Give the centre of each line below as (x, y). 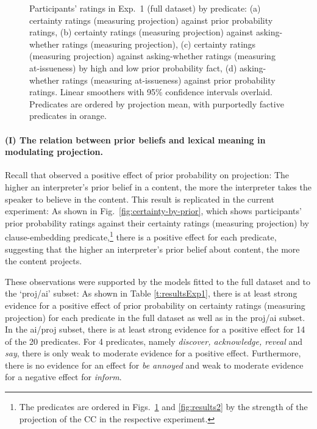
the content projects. (44, 261)
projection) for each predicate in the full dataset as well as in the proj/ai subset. (155, 317)
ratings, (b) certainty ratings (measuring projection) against (141, 32)
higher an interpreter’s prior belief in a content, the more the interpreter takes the (158, 186)
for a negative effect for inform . (63, 377)
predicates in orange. (68, 116)
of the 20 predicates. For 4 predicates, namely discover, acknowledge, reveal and (154, 341)
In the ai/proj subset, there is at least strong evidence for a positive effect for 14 (155, 329)
